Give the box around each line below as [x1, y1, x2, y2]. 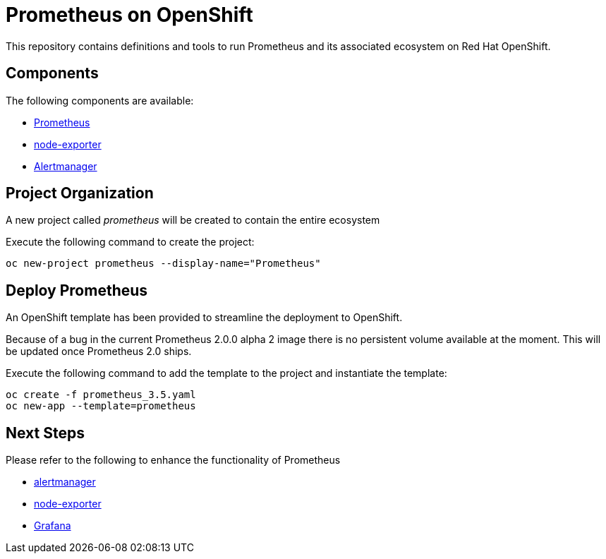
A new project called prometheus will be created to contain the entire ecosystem [6, 214, 380, 227]
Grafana [34, 519, 71, 532]
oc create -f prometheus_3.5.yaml [6, 389, 196, 401]
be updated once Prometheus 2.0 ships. [6, 345, 192, 358]
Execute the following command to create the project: [6, 236, 255, 248]
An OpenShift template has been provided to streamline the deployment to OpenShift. [6, 311, 403, 324]
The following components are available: [6, 94, 194, 107]
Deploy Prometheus [6, 281, 148, 299]
